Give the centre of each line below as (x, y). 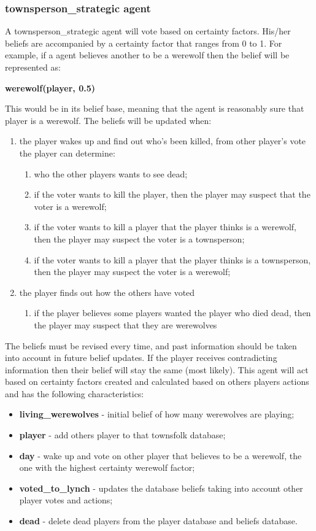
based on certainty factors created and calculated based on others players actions (157, 382)
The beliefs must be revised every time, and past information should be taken (151, 345)
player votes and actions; (66, 500)
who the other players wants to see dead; (111, 173)
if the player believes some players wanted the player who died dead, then (172, 313)
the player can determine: (67, 153)
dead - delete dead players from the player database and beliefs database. (158, 521)
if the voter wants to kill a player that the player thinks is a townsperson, (172, 259)
